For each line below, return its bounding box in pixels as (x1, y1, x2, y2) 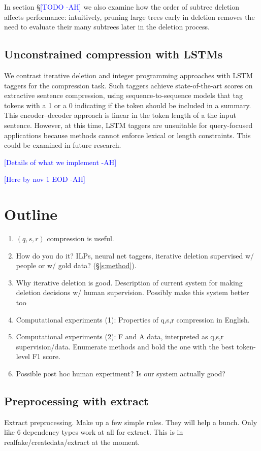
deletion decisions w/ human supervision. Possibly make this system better (16, 287, 249, 298)
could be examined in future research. (4, 140, 121, 150)
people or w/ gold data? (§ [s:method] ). (16, 260, 137, 271)
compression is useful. (47, 233, 114, 244)
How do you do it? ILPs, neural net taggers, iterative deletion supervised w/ (16, 250, 254, 261)
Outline (4, 204, 58, 224)
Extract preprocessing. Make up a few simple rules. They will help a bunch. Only (4, 416, 257, 427)
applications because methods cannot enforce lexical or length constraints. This (4, 130, 251, 140)
